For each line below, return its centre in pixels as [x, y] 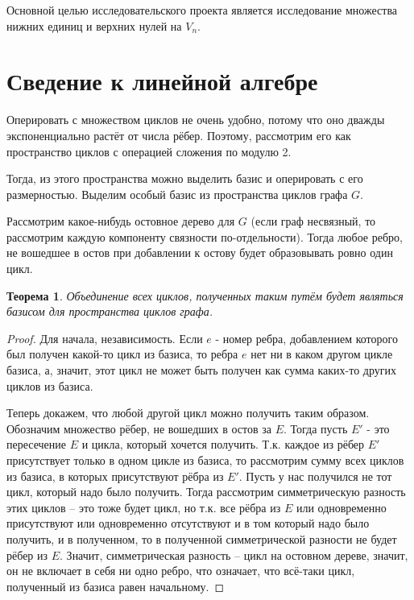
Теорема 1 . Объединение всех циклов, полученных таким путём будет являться [205, 295]
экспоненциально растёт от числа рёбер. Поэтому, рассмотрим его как [179, 135]
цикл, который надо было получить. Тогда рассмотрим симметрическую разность [206, 492]
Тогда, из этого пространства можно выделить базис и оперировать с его [185, 178]
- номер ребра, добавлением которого [306, 338]
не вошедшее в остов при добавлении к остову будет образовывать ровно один [200, 252]
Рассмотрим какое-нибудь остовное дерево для [121, 221]
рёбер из [27, 554]
